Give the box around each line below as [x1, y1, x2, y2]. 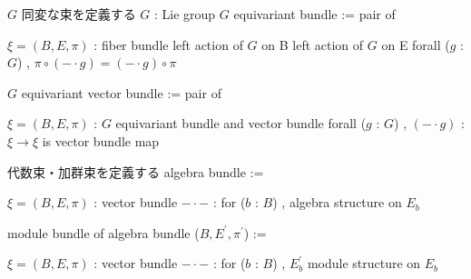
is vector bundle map [42, 131, 160, 150]
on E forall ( [381, 35, 450, 54]
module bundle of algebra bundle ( [7, 223, 200, 242]
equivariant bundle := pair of [233, 5, 396, 23]
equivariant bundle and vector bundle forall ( [115, 114, 367, 133]
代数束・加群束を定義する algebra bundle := [7, 162, 264, 181]
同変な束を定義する [21, 5, 136, 23]
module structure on [307, 254, 421, 273]
